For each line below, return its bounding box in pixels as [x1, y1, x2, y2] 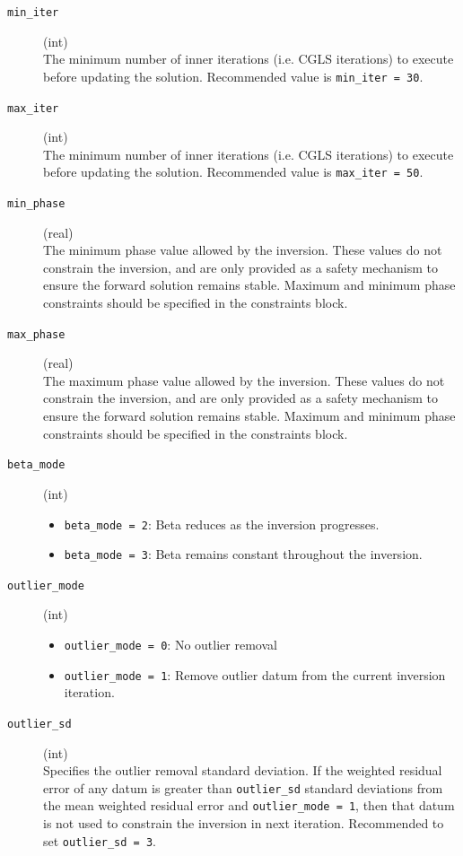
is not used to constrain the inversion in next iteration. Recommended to [43, 814, 444, 833]
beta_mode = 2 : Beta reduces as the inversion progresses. [64, 514, 380, 533]
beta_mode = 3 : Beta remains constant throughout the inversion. [64, 545, 423, 563]
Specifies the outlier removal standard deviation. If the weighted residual [43, 761, 442, 780]
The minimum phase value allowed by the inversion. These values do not [43, 240, 442, 259]
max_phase [7, 328, 66, 341]
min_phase [7, 197, 66, 210]
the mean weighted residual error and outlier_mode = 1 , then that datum [43, 796, 455, 815]
